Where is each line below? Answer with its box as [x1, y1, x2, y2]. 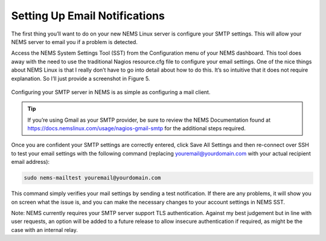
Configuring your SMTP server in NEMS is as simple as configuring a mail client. [11, 88, 211, 96]
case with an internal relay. [11, 226, 78, 233]
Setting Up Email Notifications [11, 9, 165, 22]
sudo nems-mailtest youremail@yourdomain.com [24, 175, 161, 181]
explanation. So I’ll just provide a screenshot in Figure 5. [11, 75, 150, 82]
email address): [11, 158, 50, 166]
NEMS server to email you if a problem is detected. [11, 38, 138, 45]
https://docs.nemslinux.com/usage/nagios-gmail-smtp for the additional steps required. [27, 125, 246, 132]
